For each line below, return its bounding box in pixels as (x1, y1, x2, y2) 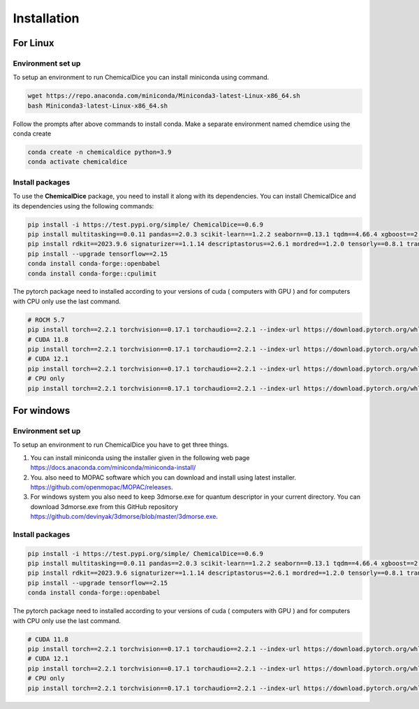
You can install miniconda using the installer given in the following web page (30, 453, 250, 461)
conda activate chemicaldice (27, 158, 128, 166)
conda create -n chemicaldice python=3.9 (27, 148, 172, 157)
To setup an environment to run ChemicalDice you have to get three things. (13, 441, 230, 449)
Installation (13, 10, 80, 26)
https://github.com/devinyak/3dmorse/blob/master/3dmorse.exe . (30, 513, 218, 521)
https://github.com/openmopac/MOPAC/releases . (30, 482, 174, 491)
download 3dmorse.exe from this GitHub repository (30, 502, 178, 510)
